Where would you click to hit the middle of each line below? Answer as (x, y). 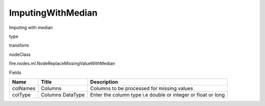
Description (104, 82)
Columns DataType (63, 95)
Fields (15, 72)
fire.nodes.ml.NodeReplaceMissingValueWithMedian (62, 63)
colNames (24, 88)
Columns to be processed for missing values (142, 88)
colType (21, 95)
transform (19, 45)
